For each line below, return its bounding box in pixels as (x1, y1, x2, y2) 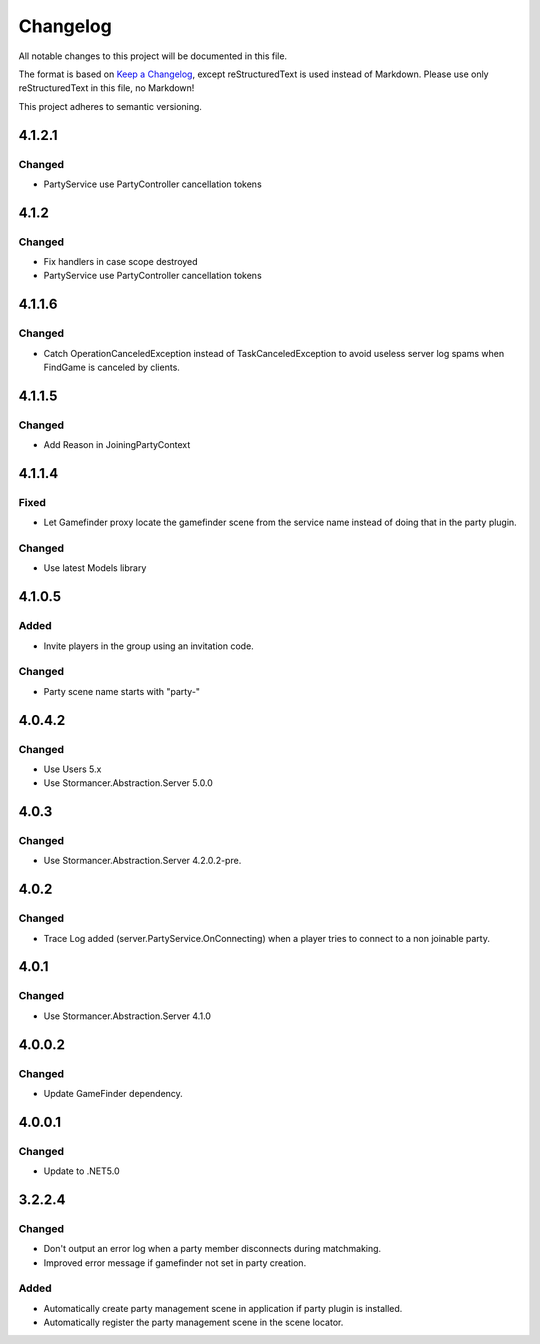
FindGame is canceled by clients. (43, 361, 180, 373)
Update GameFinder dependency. (43, 1087, 184, 1099)
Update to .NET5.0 (43, 1165, 120, 1177)
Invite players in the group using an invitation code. (43, 640, 254, 652)
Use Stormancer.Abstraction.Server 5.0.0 (43, 777, 214, 789)
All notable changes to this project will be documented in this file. (18, 50, 288, 62)
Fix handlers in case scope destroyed (43, 256, 199, 268)
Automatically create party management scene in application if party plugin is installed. (43, 1302, 403, 1314)
